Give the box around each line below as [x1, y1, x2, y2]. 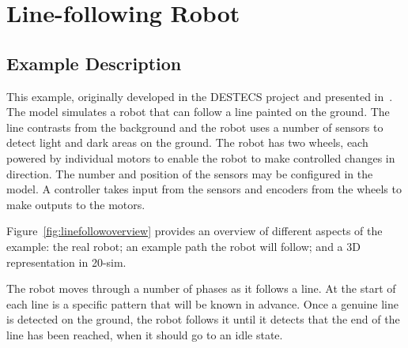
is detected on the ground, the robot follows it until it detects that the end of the [6, 311, 400, 327]
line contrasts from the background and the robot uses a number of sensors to [6, 118, 383, 135]
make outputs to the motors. [6, 196, 145, 212]
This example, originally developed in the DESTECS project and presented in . [6, 88, 393, 104]
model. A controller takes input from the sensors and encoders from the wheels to [6, 181, 402, 197]
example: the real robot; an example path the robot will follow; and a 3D [6, 238, 361, 254]
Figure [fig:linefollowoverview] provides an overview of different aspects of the [6, 223, 383, 239]
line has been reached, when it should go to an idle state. [6, 326, 283, 342]
